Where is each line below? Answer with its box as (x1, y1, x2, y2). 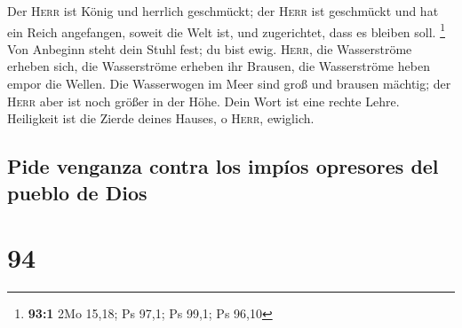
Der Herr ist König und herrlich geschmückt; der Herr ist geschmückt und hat (7, 2, 439, 20)
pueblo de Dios (7, 178, 147, 206)
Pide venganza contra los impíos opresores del (7, 152, 439, 180)
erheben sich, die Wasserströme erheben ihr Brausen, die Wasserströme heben (7, 57, 430, 75)
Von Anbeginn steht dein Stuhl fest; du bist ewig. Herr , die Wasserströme (7, 39, 412, 58)
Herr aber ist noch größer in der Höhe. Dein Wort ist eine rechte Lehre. (7, 91, 400, 110)
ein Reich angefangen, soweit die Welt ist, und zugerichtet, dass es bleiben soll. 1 (7, 20, 445, 41)
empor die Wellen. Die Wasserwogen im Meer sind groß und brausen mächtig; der (7, 74, 451, 93)
